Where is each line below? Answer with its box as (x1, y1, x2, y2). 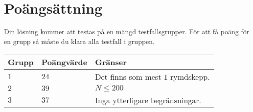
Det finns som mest (95, 71, 161, 83)
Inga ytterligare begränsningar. (95, 94, 202, 106)
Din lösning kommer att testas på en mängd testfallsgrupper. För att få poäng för (4, 26, 250, 37)
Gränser (95, 56, 127, 68)
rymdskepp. (170, 71, 210, 83)
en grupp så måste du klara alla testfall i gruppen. (4, 36, 155, 46)
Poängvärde (41, 56, 88, 68)
